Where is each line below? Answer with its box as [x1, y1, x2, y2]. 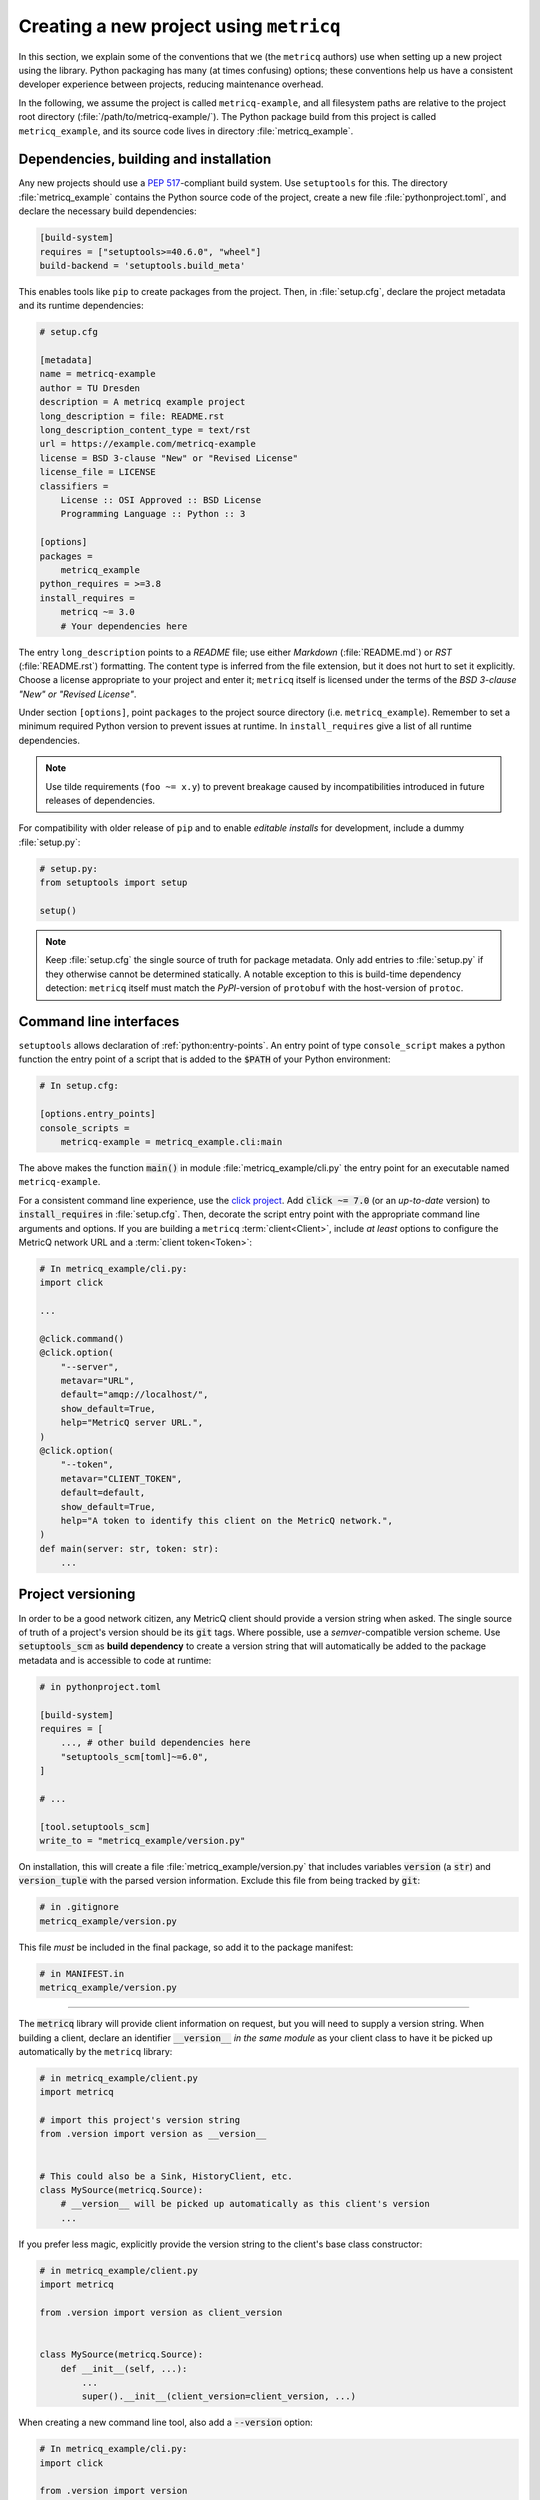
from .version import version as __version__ [39, 2128, 267, 2140]
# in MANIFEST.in [39, 1968, 125, 1979]
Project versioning [18, 1586, 136, 1603]
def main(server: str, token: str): [39, 1543, 220, 1554]
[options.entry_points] [39, 1108, 157, 1120]
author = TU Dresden [39, 382, 140, 394]
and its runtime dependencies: [18, 300, 144, 312]
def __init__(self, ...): [60, 2363, 188, 2374]
